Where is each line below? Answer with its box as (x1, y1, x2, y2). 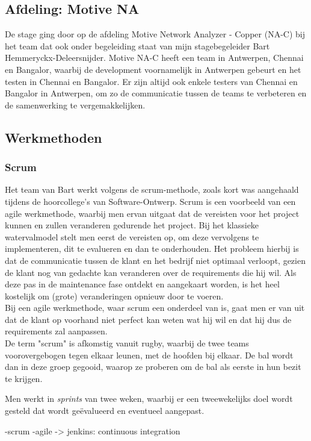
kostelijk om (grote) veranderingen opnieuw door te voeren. (5, 289, 224, 302)
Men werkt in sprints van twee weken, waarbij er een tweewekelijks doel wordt (5, 392, 293, 405)
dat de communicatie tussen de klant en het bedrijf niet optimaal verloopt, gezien (5, 254, 306, 266)
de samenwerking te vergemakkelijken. (5, 98, 146, 111)
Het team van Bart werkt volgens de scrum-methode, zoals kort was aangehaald (5, 183, 299, 196)
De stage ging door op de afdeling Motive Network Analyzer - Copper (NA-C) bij (5, 28, 305, 40)
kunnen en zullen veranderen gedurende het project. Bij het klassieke (5, 219, 259, 231)
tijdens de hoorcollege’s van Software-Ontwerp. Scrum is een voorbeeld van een (5, 195, 296, 207)
